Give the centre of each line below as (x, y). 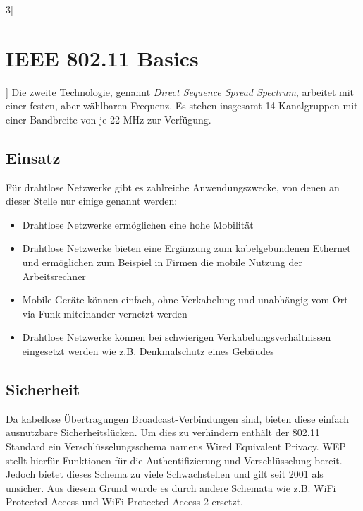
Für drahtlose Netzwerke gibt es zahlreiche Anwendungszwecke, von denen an (173, 187)
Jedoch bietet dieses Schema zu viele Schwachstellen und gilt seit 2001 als (165, 474)
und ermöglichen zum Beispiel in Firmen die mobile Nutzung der (162, 262)
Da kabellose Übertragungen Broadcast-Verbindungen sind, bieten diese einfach (178, 418)
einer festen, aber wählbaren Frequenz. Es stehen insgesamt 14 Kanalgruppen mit (182, 106)
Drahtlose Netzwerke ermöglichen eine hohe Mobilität (138, 224)
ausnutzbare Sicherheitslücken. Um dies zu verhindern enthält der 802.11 (163, 432)
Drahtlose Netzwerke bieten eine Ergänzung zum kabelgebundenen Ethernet (186, 248)
